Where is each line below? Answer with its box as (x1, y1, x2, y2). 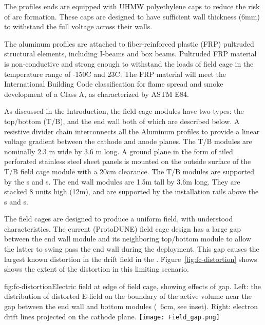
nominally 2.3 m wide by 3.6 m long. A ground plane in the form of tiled (4, 146, 233, 156)
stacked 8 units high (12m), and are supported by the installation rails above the (4, 186, 259, 197)
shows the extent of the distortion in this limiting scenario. (4, 263, 189, 274)
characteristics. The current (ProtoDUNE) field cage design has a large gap (4, 223, 241, 234)
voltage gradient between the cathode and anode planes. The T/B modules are (4, 136, 252, 147)
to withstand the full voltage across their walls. (4, 21, 153, 32)
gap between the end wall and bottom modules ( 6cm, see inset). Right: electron (4, 301, 258, 312)
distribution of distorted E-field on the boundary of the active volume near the (4, 291, 252, 301)
